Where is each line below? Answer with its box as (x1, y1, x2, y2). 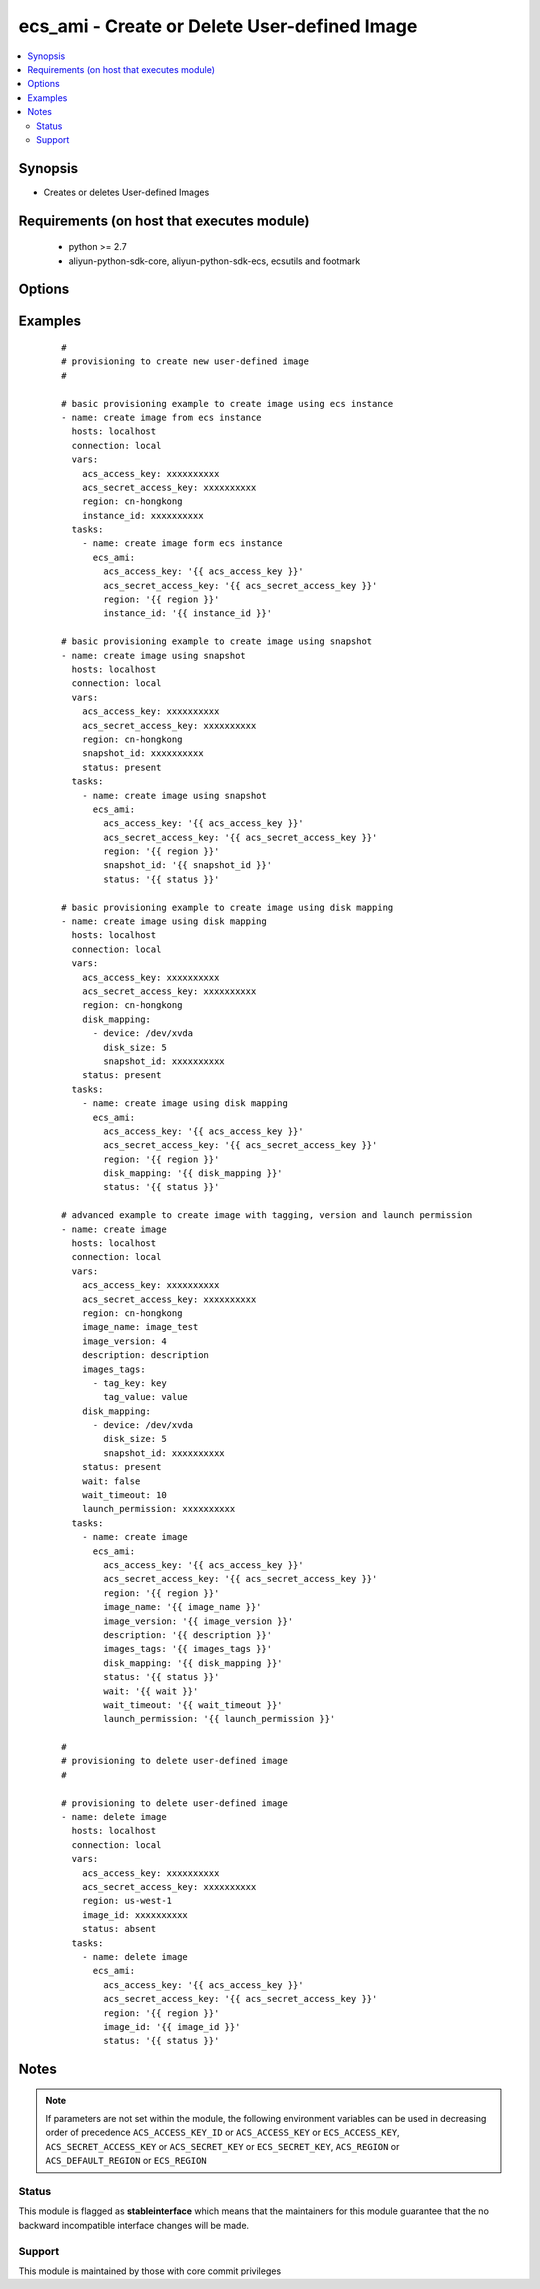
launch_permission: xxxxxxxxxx (81, 1503, 236, 1515)
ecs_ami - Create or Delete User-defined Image (18, 15, 418, 37)
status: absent (81, 1923, 157, 1935)
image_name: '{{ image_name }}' (103, 1601, 262, 1613)
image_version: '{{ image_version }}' (103, 1615, 294, 1627)
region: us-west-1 (81, 1895, 173, 1907)
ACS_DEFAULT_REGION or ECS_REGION (45, 2155, 207, 2167)
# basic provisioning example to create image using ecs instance (61, 398, 394, 409)
